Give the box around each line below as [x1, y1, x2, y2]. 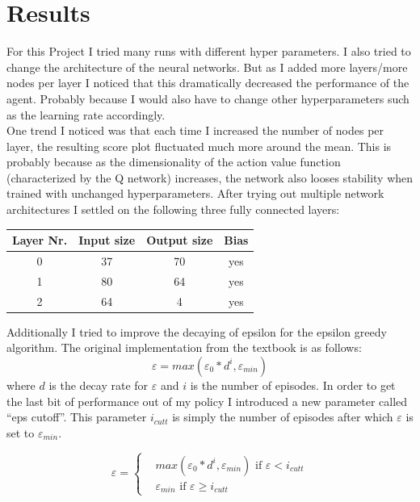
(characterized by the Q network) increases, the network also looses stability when [6, 169, 414, 186]
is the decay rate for [48, 376, 149, 393]
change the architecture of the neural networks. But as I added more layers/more [6, 58, 408, 75]
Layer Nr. [12, 232, 68, 249]
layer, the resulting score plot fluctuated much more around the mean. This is [6, 137, 392, 154]
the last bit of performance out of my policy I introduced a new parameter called [6, 392, 408, 409]
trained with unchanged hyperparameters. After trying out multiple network [6, 185, 384, 202]
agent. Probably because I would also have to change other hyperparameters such [6, 90, 409, 107]
